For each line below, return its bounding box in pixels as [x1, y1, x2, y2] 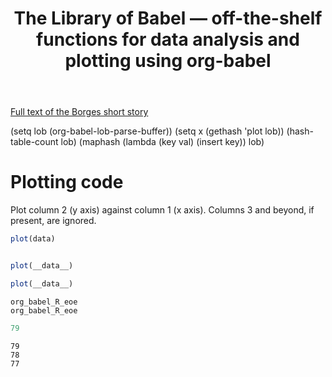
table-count [10, 136, 59, 148]
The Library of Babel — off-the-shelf [13, 7, 323, 30]
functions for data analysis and [36, 28, 300, 51]
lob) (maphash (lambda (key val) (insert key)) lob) [60, 136, 265, 148]
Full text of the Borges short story [10, 106, 149, 118]
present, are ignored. [10, 215, 97, 227]
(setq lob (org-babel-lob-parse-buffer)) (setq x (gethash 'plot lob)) [10, 125, 285, 137]
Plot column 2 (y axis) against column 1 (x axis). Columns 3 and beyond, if [10, 204, 315, 216]
